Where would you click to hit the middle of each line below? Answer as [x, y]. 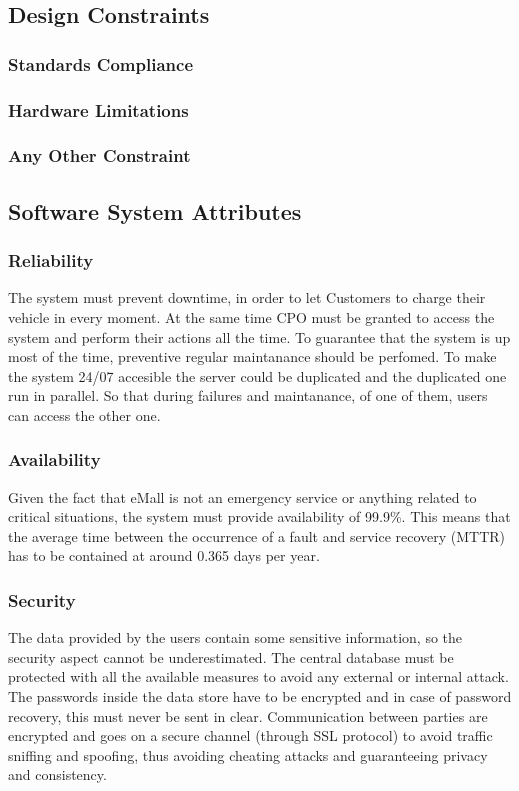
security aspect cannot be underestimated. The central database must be [231, 656]
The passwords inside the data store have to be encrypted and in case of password [260, 696]
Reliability [51, 260]
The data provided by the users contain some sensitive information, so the [235, 637]
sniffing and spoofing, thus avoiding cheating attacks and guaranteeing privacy [248, 754]
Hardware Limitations [98, 109]
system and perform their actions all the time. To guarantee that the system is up [259, 336]
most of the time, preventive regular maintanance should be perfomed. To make [252, 356]
